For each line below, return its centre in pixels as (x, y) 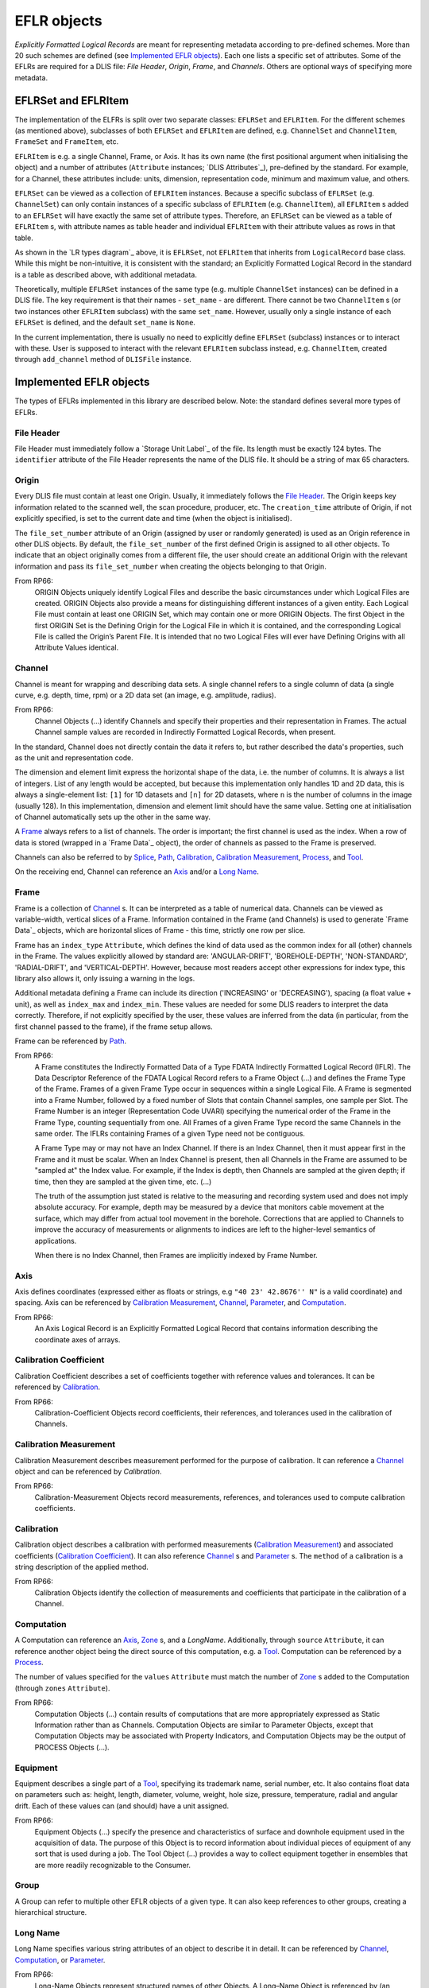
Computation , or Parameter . (60, 1959)
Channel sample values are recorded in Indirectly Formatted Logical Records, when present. (185, 732)
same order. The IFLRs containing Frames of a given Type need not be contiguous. (170, 1134)
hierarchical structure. (51, 1912)
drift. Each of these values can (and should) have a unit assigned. (122, 1806)
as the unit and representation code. (74, 757)
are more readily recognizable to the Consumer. (112, 1865)
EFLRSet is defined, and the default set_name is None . (105, 323)
